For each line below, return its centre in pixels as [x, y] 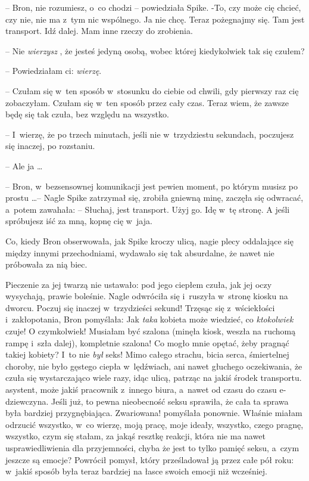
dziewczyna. [27, 401]
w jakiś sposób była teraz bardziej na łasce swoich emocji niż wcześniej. [136, 471]
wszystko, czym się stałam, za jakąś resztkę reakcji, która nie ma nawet [135, 436]
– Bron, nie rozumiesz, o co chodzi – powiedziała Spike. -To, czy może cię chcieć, [153, 7]
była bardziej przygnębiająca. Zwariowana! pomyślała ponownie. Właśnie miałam [154, 413]
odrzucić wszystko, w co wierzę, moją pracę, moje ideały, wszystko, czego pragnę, [154, 424]
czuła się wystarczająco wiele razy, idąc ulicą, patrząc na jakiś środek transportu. [154, 378]
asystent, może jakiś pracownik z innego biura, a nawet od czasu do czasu [141, 390]
